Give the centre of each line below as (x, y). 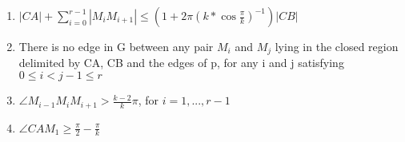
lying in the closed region (337, 46)
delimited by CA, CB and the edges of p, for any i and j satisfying (181, 63)
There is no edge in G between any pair (116, 46)
